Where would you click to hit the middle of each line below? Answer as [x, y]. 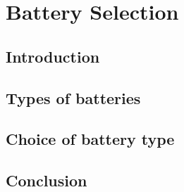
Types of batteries [73, 97]
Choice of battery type [90, 139]
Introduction [53, 56]
